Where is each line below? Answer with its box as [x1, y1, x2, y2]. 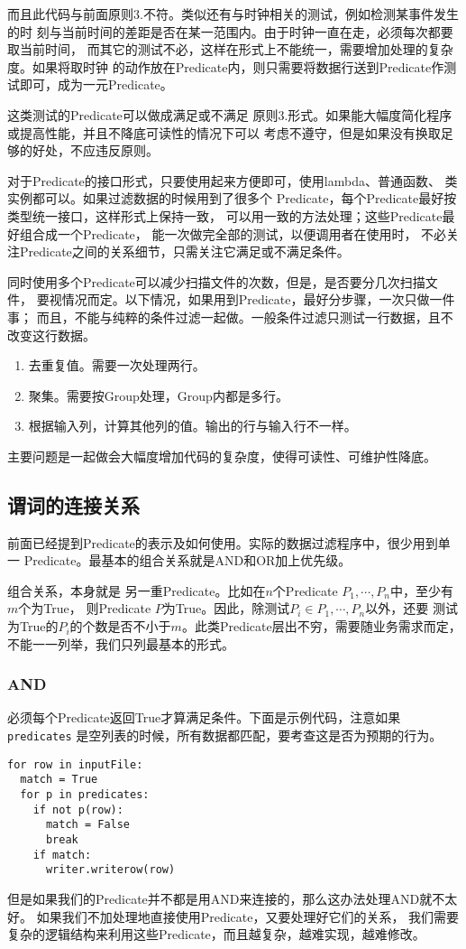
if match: [32, 848, 92, 861]
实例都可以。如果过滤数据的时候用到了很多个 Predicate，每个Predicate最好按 [7, 189, 457, 208]
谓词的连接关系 [7, 490, 140, 518]
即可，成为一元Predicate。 [19, 75, 173, 94]
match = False [45, 818, 131, 832]
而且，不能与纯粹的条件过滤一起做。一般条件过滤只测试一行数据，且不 [36, 307, 453, 326]
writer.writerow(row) [45, 863, 176, 877]
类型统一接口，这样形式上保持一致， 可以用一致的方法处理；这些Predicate [7, 206, 443, 225]
